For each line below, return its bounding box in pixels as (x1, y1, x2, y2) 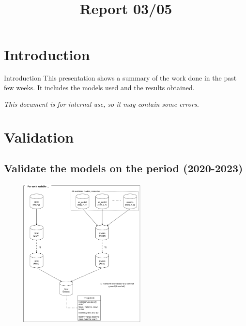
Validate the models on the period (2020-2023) (4, 160, 243, 175)
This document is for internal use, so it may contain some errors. (4, 98, 199, 109)
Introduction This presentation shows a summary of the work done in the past (4, 73, 237, 83)
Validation (4, 127, 74, 147)
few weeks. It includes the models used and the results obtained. (4, 82, 195, 92)
